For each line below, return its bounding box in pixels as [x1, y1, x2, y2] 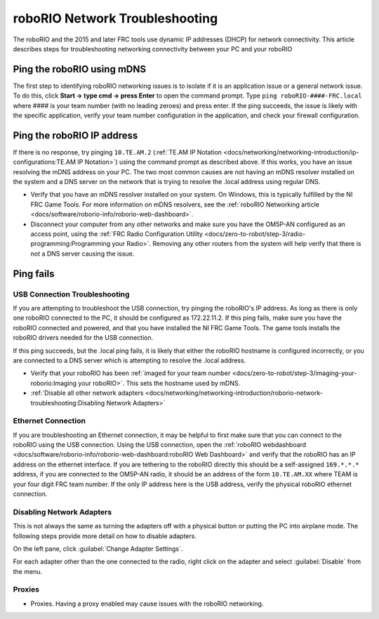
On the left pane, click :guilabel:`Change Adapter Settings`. [13, 545, 183, 553]
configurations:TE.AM [13, 158, 77, 167]
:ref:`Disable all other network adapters [30, 389, 144, 397]
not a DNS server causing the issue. [30, 249, 135, 258]
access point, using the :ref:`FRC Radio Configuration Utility [30, 230, 204, 238]
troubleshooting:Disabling [30, 398, 105, 407]
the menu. [13, 567, 42, 575]
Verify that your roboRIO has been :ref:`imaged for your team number [30, 369, 231, 377]
